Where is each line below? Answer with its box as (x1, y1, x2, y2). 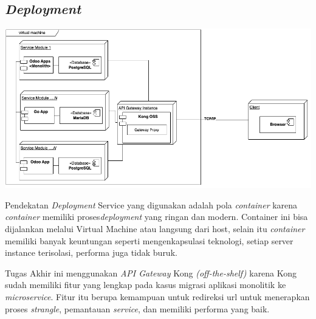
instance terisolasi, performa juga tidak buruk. (5, 246, 177, 259)
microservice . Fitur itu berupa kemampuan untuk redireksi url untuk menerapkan (5, 290, 310, 303)
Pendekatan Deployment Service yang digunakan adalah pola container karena (5, 198, 298, 211)
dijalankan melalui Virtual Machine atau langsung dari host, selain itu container (5, 222, 305, 235)
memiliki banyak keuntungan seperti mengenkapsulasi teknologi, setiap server (5, 234, 294, 247)
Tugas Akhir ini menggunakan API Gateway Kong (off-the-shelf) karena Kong (5, 266, 297, 279)
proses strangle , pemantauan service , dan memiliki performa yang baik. (5, 302, 270, 315)
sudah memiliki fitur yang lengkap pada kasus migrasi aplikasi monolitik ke (5, 278, 286, 291)
